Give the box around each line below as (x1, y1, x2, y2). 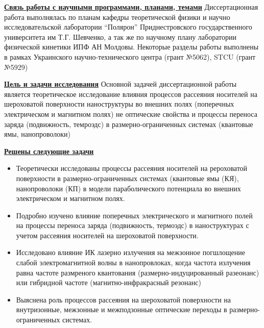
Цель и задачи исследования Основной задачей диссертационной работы (4, 79, 237, 89)
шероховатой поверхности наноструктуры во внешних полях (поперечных (4, 98, 234, 109)
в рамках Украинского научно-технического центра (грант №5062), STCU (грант (4, 51, 256, 62)
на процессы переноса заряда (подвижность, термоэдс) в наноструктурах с (16, 220, 249, 231)
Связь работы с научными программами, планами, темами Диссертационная (4, 2, 258, 12)
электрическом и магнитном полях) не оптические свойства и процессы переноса (4, 108, 257, 119)
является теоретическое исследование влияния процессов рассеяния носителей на (4, 88, 257, 99)
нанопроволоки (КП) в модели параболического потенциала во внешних (16, 183, 241, 193)
